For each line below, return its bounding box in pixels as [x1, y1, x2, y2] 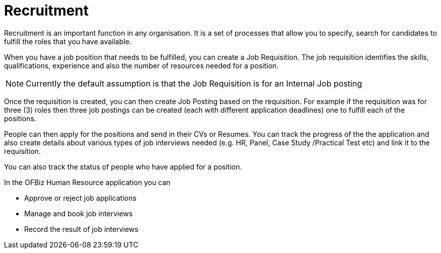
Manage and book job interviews [24, 209, 133, 218]
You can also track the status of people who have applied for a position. [4, 162, 242, 171]
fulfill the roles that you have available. [4, 37, 132, 46]
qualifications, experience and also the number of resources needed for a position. [4, 61, 279, 70]
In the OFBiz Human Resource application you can [4, 178, 171, 187]
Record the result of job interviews [24, 224, 139, 233]
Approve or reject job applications [24, 193, 137, 202]
